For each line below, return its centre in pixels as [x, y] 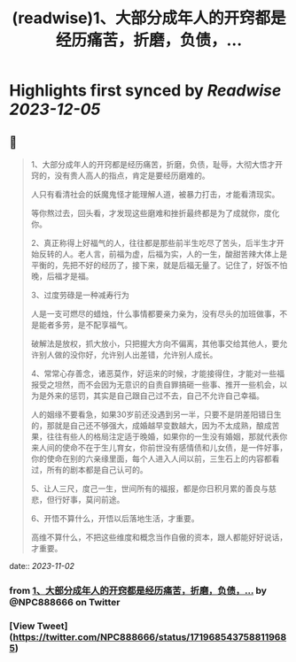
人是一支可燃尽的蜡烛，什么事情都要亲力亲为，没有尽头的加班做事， [155, 314]
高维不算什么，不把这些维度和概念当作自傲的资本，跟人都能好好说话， [159, 537]
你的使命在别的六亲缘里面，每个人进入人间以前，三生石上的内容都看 [155, 458]
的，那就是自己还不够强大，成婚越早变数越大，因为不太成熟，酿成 [151, 425]
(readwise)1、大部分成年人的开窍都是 [149, 18]
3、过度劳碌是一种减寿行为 [80, 295]
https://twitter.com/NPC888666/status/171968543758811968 [150, 636]
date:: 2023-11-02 [42, 566]
